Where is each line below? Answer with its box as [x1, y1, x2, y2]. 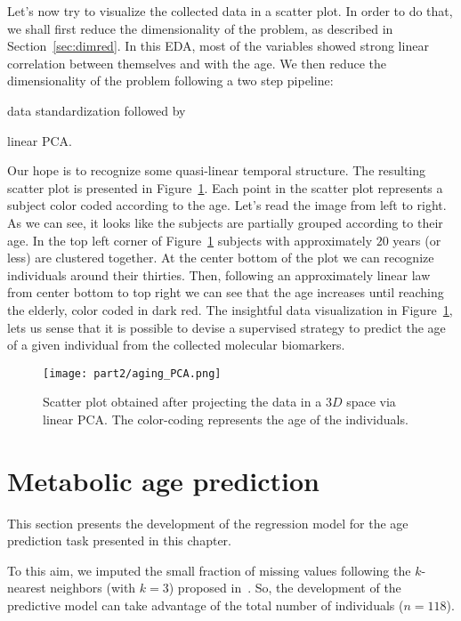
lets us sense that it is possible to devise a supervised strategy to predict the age [7, 318, 446, 336]
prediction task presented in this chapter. [7, 531, 231, 550]
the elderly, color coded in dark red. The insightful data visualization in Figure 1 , [7, 300, 453, 319]
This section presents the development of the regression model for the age [7, 513, 408, 532]
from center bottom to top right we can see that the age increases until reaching [7, 283, 444, 302]
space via [346, 392, 396, 411]
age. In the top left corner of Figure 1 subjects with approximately [7, 230, 373, 249]
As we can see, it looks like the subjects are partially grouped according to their [7, 213, 443, 231]
